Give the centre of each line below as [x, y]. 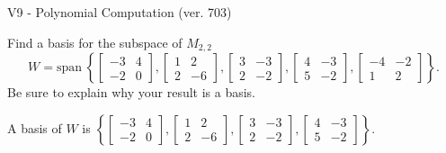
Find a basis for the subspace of [95, 42]
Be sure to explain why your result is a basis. [132, 92]
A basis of [35, 127]
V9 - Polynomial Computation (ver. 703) [120, 12]
